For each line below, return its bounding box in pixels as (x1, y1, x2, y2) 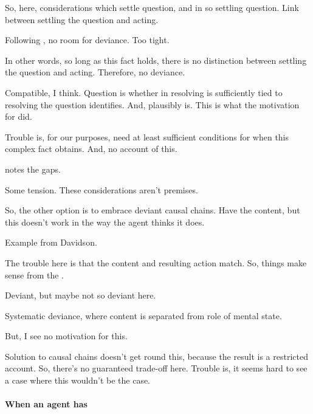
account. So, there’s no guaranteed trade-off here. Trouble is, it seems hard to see (5, 362, 308, 374)
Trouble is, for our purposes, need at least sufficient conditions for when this (5, 130, 289, 143)
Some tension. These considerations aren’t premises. (5, 183, 198, 196)
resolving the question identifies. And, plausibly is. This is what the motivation (5, 98, 300, 111)
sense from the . (5, 268, 64, 281)
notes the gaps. (5, 162, 61, 175)
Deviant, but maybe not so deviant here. (5, 289, 156, 302)
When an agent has (5, 398, 88, 410)
